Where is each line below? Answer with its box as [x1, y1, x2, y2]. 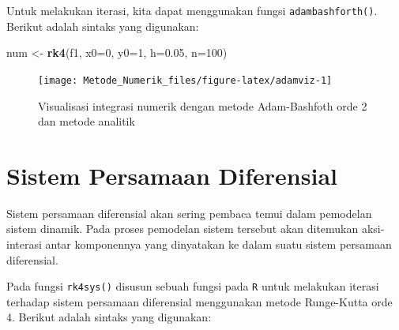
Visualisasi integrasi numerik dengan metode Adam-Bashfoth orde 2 [38, 97, 367, 114]
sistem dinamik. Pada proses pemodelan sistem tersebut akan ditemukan [6, 220, 359, 237]
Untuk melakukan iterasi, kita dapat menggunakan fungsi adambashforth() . [6, 2, 378, 18]
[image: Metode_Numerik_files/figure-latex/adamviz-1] [38, 74, 333, 86]
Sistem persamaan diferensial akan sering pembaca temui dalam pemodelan [6, 204, 372, 221]
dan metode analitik [38, 113, 135, 129]
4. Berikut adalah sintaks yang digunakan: [6, 309, 212, 325]
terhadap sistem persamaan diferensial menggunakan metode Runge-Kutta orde [6, 293, 393, 309]
